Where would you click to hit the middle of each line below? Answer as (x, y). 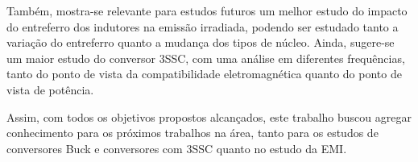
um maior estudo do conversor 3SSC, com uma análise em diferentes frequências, (206, 58)
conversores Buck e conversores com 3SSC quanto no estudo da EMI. (177, 148)
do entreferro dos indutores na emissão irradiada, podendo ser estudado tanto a (203, 26)
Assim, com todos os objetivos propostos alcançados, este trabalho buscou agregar (209, 116)
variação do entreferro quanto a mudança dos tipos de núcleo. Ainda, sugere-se (201, 42)
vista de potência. (50, 89)
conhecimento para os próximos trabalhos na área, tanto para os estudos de (192, 133)
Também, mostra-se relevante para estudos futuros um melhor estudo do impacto (207, 10)
